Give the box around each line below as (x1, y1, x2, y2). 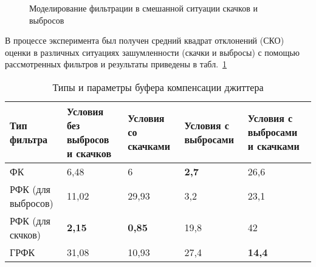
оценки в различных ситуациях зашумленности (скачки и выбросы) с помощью (5, 46, 300, 58)
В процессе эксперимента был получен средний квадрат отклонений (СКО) (5, 34, 284, 47)
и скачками (247, 139, 300, 154)
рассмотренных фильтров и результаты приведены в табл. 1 (5, 58, 227, 70)
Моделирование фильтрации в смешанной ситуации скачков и (29, 2, 258, 14)
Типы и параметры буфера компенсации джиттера (52, 79, 264, 94)
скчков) (10, 227, 41, 242)
